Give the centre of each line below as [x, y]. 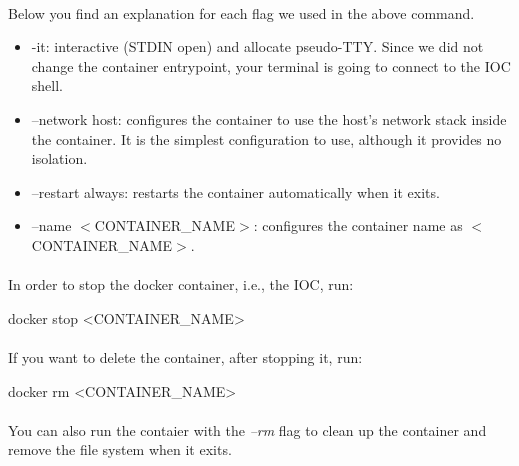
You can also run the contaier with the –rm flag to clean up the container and [247, 429]
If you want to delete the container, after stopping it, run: [185, 356]
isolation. [59, 158]
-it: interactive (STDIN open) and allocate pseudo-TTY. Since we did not [257, 46]
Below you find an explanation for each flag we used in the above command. [241, 12]
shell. [47, 85]
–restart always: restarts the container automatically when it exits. [235, 191]
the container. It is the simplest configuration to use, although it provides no [266, 138]
